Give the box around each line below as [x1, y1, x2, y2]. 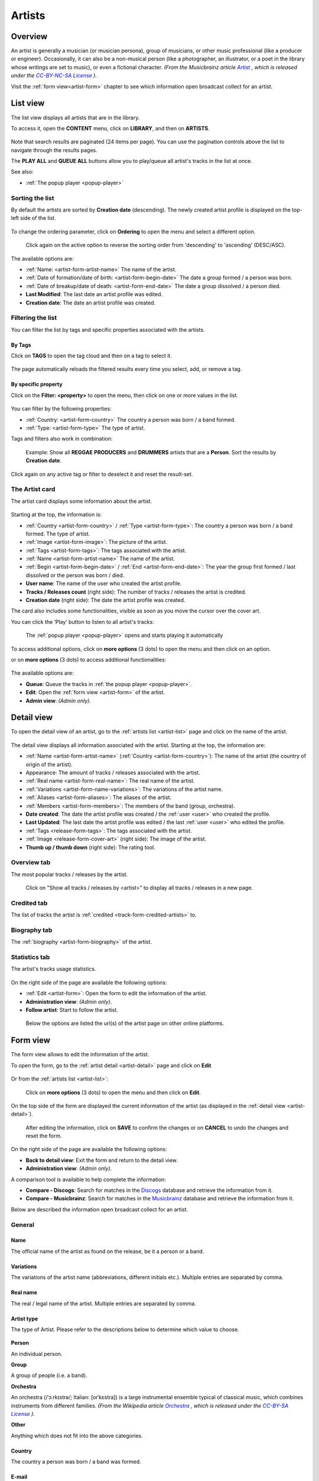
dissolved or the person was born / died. [25, 572, 125, 579]
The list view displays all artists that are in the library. [11, 114, 140, 121]
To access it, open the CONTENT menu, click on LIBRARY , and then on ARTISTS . [11, 124, 210, 132]
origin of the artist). [25, 761, 73, 768]
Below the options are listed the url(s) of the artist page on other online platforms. [25, 1020, 224, 1027]
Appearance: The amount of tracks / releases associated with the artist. [25, 769, 200, 776]
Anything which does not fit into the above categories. [11, 1432, 143, 1439]
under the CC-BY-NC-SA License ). [11, 72, 97, 79]
